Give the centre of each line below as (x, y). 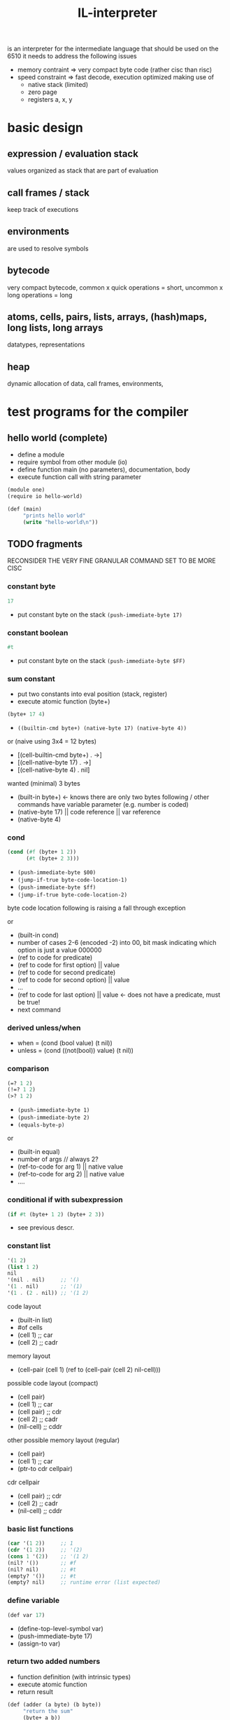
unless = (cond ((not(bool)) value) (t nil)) (76, 1051)
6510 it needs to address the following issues (72, 56)
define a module (41, 455)
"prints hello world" (54, 516)
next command (39, 1009)
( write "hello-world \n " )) (60, 522)
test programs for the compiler (98, 412)
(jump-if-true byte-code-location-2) (72, 895)
